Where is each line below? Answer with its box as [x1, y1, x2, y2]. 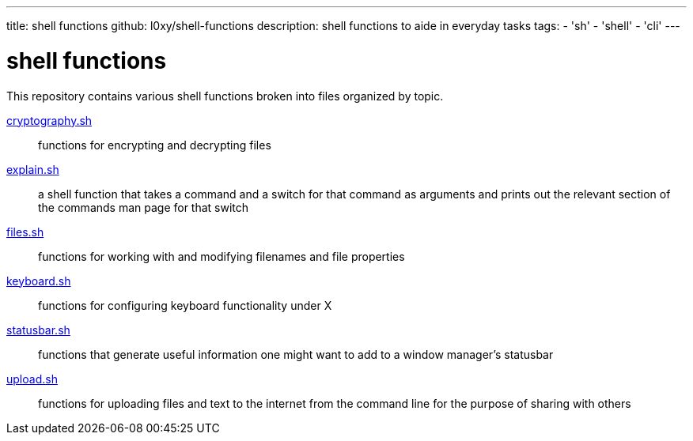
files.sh [6, 224, 44, 239]
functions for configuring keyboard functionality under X [38, 298, 332, 312]
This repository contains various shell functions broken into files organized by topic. [6, 89, 444, 103]
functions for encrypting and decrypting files [38, 138, 271, 152]
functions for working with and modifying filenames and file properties [38, 249, 405, 263]
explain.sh [6, 162, 59, 176]
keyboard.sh [6, 273, 71, 288]
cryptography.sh [6, 113, 93, 127]
